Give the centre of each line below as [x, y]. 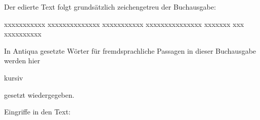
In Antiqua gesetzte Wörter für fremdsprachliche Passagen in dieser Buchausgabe [130, 50]
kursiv [14, 77]
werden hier [22, 61]
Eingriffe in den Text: [37, 112]
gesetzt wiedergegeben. [39, 94]
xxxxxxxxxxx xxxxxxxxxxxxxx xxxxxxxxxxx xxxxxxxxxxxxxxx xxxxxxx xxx [124, 24]
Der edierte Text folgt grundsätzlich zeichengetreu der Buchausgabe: [110, 7]
